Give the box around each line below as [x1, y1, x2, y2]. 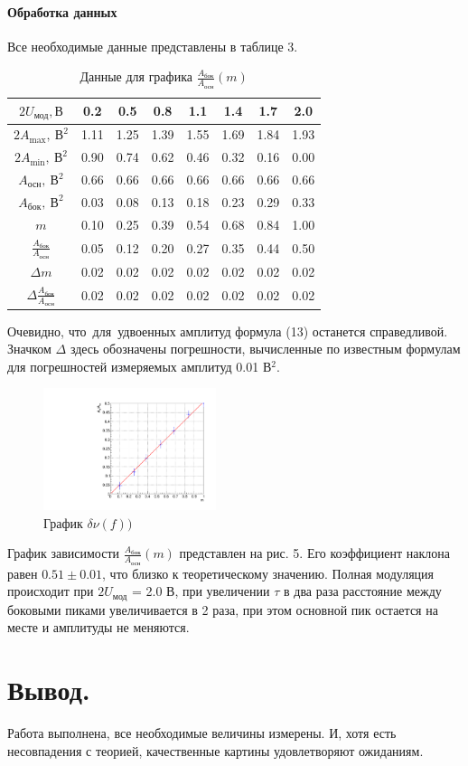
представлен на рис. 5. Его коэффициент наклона [179, 544, 450, 563]
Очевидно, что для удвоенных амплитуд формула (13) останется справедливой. [7, 321, 448, 340]
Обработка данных [7, 2, 117, 21]
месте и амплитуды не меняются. [7, 618, 190, 637]
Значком [7, 339, 51, 358]
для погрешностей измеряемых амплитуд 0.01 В [7, 356, 272, 375]
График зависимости [7, 544, 120, 563]
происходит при [7, 582, 94, 601]
